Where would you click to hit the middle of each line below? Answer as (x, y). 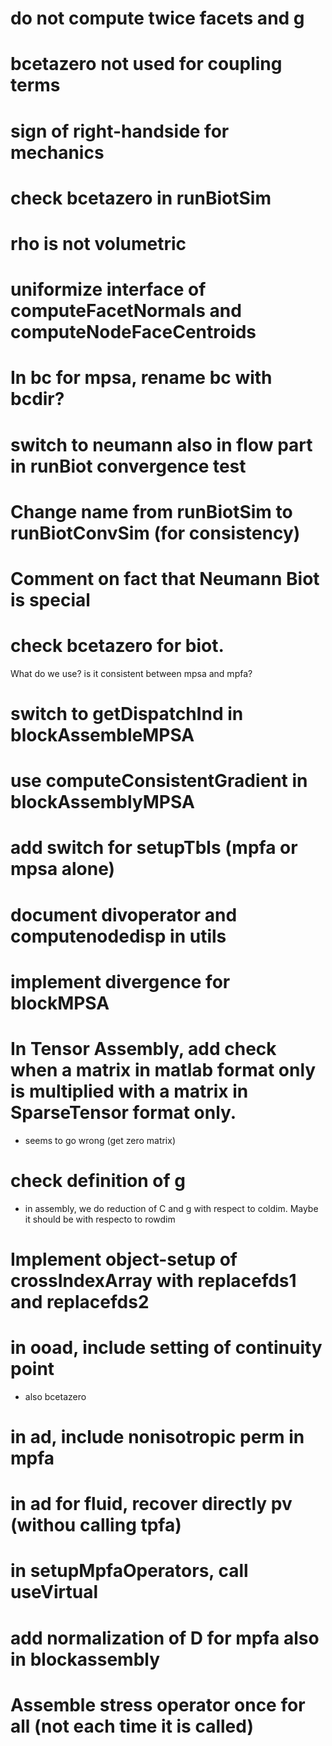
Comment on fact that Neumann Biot (165, 578)
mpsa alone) (63, 869)
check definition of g (98, 1180)
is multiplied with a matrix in (129, 1091)
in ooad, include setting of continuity (166, 1348)
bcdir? (37, 399)
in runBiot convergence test (128, 466)
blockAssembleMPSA (102, 735)
